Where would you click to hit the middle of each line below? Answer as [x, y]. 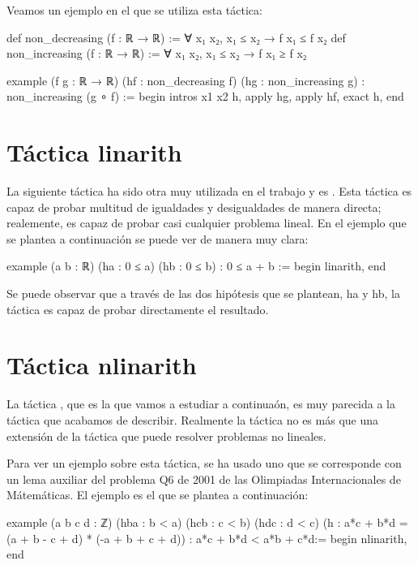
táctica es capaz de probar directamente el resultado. [138, 309]
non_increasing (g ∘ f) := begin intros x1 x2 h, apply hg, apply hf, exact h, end [205, 96]
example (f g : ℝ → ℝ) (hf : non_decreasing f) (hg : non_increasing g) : [186, 80]
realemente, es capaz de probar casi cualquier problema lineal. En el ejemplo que [207, 223]
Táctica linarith [94, 152]
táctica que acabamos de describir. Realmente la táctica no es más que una [193, 419]
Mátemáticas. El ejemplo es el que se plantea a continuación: [158, 495]
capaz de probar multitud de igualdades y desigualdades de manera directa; [194, 207]
